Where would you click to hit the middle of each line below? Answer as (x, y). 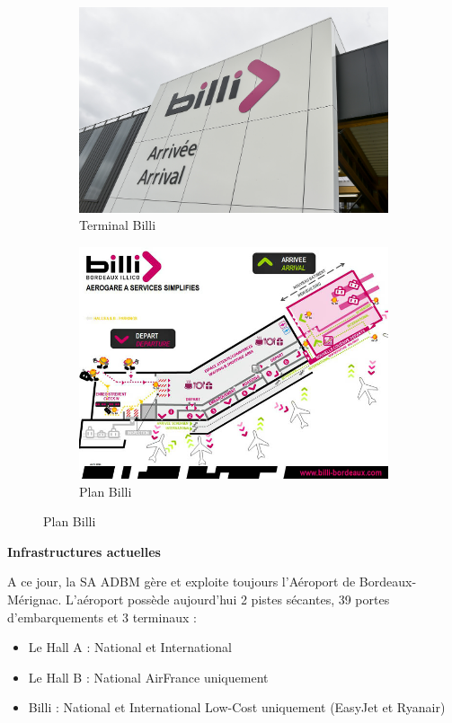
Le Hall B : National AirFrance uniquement (148, 677)
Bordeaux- (388, 582)
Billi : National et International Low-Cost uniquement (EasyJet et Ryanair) (237, 707)
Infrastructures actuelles (84, 551)
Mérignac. (35, 599)
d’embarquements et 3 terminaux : (102, 617)
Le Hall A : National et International (130, 647)
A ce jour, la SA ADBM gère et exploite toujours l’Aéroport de (182, 582)
